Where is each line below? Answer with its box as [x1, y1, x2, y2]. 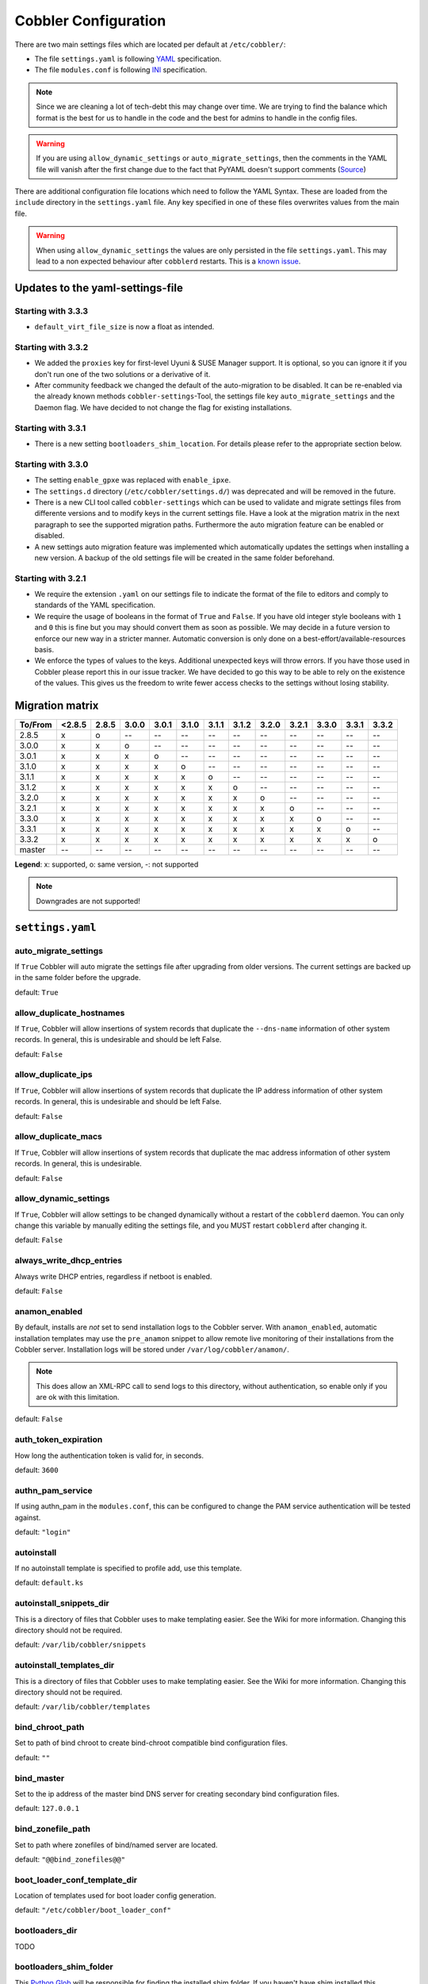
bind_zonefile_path [14, 1824, 91, 1835]
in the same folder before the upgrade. [14, 973, 142, 982]
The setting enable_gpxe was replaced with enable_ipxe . [34, 475, 231, 485]
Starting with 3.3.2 [14, 341, 89, 352]
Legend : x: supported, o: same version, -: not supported [14, 859, 199, 869]
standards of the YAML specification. [34, 600, 156, 610]
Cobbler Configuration [14, 12, 166, 29]
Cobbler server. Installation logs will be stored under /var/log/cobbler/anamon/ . [14, 1344, 289, 1354]
